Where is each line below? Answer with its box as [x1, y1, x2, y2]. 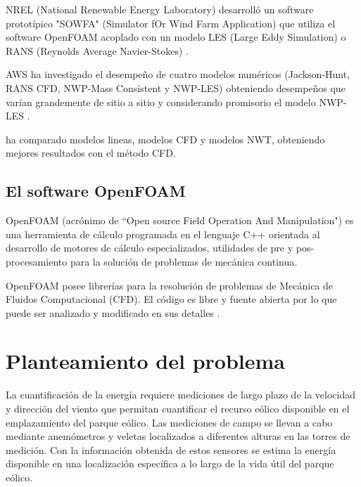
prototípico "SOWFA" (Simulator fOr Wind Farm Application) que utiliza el [6, 15, 336, 30]
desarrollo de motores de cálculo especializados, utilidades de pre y [6, 240, 293, 255]
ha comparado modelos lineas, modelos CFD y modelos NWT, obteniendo [6, 131, 325, 146]
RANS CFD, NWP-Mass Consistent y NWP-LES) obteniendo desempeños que [6, 80, 346, 95]
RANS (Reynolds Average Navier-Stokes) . [6, 43, 189, 58]
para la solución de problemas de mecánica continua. [70, 254, 298, 268]
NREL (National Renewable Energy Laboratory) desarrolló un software [6, 2, 314, 16]
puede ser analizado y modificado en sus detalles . [6, 305, 220, 320]
